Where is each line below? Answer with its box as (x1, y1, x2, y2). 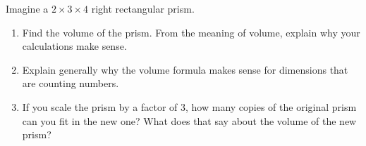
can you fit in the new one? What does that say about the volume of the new (22, 113, 357, 128)
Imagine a (6, 1, 49, 15)
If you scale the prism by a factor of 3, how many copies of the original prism (22, 99, 357, 114)
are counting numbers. (22, 76, 119, 91)
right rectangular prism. (91, 1, 195, 15)
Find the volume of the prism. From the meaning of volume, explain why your (22, 25, 360, 39)
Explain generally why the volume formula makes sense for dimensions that (22, 62, 348, 77)
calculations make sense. (22, 39, 127, 53)
